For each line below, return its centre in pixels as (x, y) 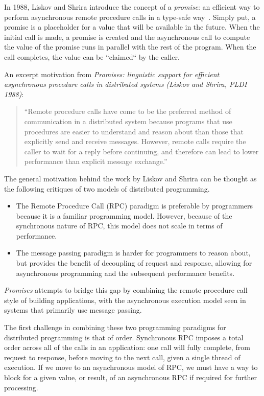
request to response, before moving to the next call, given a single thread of (122, 357)
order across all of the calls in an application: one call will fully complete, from (127, 347)
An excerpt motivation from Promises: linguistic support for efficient (112, 74)
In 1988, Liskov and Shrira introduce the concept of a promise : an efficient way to (132, 7)
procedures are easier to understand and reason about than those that (134, 131)
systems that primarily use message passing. (73, 310)
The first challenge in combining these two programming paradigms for (115, 327)
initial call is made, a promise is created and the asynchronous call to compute (127, 37)
